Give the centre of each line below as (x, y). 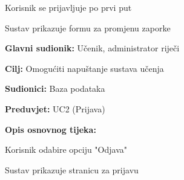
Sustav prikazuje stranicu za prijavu (72, 169)
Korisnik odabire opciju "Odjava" (66, 149)
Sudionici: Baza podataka (55, 88)
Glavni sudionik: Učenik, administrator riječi (92, 48)
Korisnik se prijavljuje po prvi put (68, 7)
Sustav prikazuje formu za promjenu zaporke (88, 27)
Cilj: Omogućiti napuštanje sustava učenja (84, 68)
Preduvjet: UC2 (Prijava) (55, 108)
